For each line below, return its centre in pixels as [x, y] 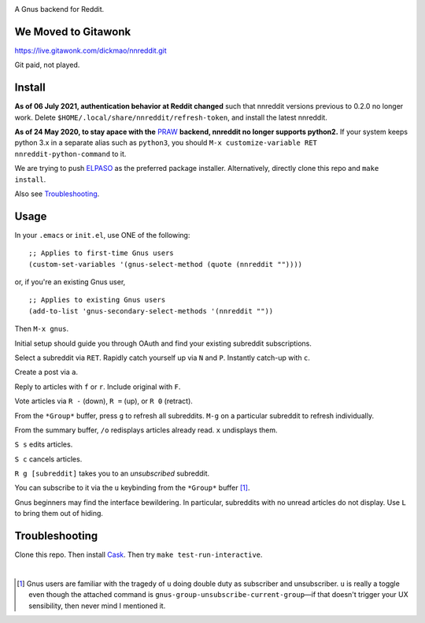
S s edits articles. [44, 444]
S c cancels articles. [48, 459]
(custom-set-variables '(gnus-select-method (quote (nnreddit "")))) [166, 264]
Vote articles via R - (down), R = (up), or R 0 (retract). [103, 401]
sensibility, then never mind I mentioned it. [97, 606]
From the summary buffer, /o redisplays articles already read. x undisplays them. [146, 430]
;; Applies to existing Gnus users [97, 300]
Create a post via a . [46, 372]
